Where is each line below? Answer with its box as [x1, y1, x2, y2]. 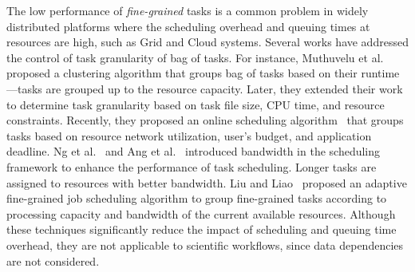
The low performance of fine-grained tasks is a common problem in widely [6, 2, 369, 18]
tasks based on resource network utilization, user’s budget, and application [6, 127, 372, 144]
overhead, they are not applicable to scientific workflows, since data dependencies [6, 236, 404, 253]
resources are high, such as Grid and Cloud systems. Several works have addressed [6, 34, 409, 50]
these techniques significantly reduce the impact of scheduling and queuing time [6, 221, 397, 238]
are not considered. [6, 252, 100, 269]
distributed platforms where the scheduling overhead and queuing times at [6, 18, 370, 34]
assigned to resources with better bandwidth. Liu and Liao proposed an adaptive [6, 174, 407, 191]
